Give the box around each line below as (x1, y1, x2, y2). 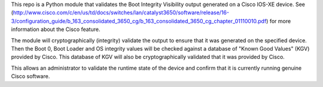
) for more (266, 17, 291, 24)
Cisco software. (11, 73, 50, 80)
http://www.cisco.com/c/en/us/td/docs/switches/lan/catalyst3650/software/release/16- (13, 9, 230, 16)
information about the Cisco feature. (11, 26, 100, 33)
